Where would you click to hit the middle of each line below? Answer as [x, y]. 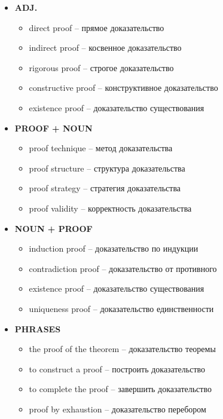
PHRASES [38, 328]
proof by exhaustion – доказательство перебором [117, 409]
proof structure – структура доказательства [107, 168]
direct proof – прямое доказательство [97, 27]
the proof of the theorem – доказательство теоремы [122, 349]
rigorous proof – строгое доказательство [101, 67]
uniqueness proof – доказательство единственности [121, 308]
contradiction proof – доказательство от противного [123, 268]
